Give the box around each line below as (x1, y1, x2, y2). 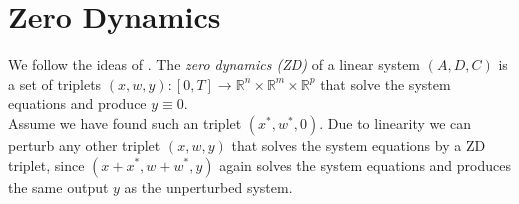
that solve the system (320, 73, 451, 94)
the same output (8, 176, 109, 197)
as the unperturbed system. (124, 176, 293, 197)
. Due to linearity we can (319, 112, 472, 133)
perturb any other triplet (8, 134, 161, 155)
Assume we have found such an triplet (8, 112, 242, 133)
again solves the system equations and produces (219, 154, 511, 175)
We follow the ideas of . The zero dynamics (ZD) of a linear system (8, 54, 421, 75)
